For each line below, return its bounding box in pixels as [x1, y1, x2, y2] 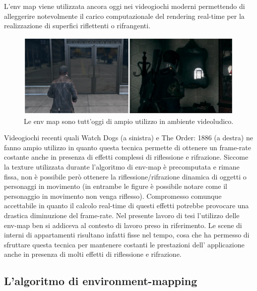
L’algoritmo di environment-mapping [4, 273, 197, 289]
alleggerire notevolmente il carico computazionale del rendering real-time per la [4, 10, 245, 21]
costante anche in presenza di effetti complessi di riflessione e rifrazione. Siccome [4, 152, 249, 162]
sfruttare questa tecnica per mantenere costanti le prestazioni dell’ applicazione [4, 239, 245, 249]
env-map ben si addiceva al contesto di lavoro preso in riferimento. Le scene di [4, 220, 242, 230]
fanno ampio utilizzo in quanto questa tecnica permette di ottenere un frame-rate [4, 142, 252, 152]
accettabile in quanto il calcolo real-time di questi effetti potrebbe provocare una [4, 200, 249, 211]
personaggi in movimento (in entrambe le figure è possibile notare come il [4, 181, 227, 191]
